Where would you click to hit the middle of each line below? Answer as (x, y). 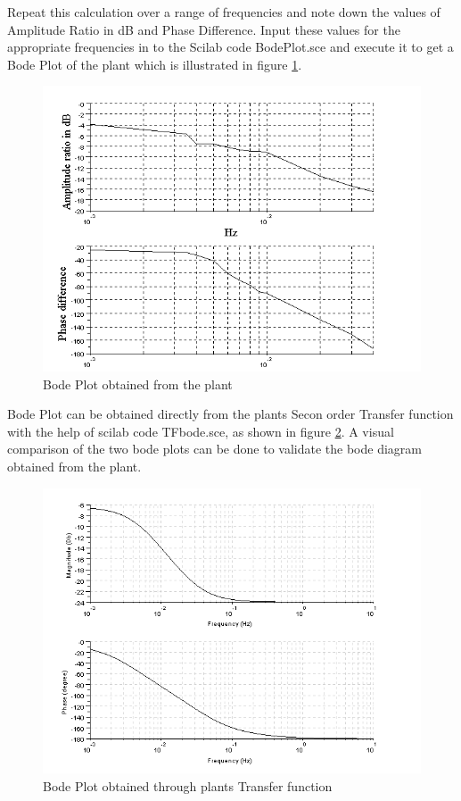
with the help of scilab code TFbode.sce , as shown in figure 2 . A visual (201, 431)
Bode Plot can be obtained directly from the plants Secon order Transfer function (230, 414)
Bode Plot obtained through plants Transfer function (188, 786)
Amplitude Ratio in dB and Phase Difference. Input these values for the (204, 29)
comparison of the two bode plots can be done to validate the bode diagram (214, 449)
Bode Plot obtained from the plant (138, 384)
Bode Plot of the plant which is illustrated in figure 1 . (155, 64)
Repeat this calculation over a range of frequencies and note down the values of (224, 12)
